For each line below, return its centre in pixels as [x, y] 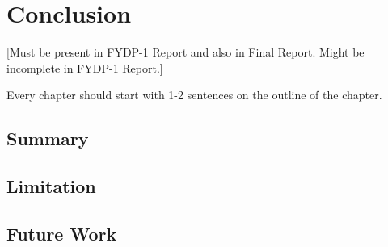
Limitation [51, 186]
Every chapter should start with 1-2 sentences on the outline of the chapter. [194, 95]
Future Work [62, 233]
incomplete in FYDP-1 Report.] [85, 67]
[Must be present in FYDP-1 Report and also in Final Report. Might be [186, 52]
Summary [48, 138]
